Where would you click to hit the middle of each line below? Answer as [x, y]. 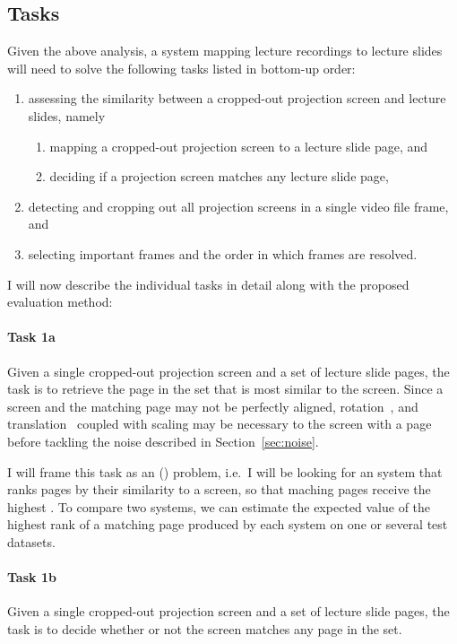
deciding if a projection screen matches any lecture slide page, [219, 176]
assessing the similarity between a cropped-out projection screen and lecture [237, 98]
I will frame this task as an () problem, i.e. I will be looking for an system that [225, 471]
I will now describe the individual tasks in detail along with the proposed [208, 284]
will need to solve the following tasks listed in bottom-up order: [181, 68]
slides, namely [67, 115]
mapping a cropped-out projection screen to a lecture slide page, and [239, 146]
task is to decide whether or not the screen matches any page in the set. [205, 628]
